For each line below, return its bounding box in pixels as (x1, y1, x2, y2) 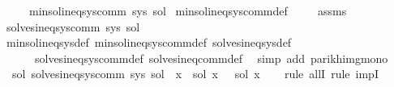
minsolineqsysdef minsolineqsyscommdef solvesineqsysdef (6, 34, 292, 51)
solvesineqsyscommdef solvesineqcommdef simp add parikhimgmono (34, 49, 388, 66)
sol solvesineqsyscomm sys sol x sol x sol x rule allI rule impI (11, 65, 379, 82)
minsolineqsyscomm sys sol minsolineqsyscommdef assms (28, 2, 347, 19)
